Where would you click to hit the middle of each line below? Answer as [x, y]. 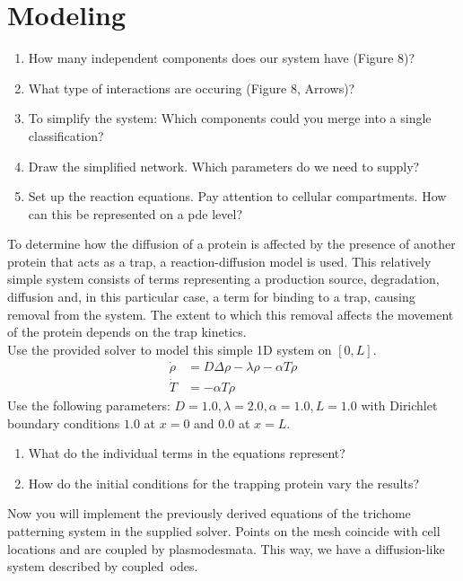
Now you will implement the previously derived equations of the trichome [209, 513]
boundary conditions [64, 423]
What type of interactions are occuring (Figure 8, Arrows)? [192, 88]
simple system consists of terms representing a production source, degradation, [223, 279]
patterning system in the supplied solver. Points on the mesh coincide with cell [224, 530]
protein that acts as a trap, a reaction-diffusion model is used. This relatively [219, 261]
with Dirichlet [399, 405]
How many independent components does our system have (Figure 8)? [222, 58]
